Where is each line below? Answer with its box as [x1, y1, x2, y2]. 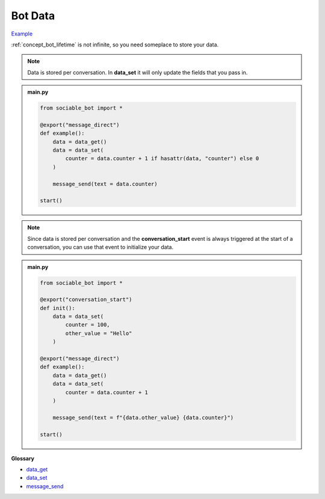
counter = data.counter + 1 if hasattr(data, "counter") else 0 [65, 155, 259, 162]
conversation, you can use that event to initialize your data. [27, 244, 174, 251]
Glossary [11, 454, 35, 462]
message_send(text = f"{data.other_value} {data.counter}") [52, 414, 234, 421]
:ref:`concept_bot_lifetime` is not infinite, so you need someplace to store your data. [11, 41, 219, 48]
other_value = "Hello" [65, 330, 132, 336]
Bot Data [11, 9, 55, 22]
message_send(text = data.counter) [52, 181, 158, 187]
